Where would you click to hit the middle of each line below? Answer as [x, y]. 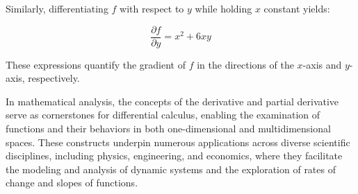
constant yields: [297, 8]
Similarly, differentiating [57, 8]
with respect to [152, 8]
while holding [223, 8]
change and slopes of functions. [72, 183]
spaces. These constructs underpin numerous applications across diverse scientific [178, 142]
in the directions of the [245, 64]
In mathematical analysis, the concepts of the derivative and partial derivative [172, 101]
